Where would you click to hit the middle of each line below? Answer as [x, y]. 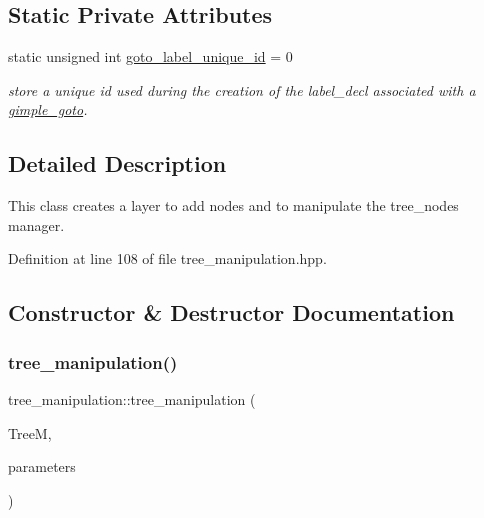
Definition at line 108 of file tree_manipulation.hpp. [167, 258]
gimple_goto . [48, 109]
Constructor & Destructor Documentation [231, 312]
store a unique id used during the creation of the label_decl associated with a [242, 89]
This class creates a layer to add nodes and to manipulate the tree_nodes [233, 205]
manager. [36, 224]
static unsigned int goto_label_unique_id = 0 [150, 56]
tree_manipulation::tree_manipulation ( [132, 398]
